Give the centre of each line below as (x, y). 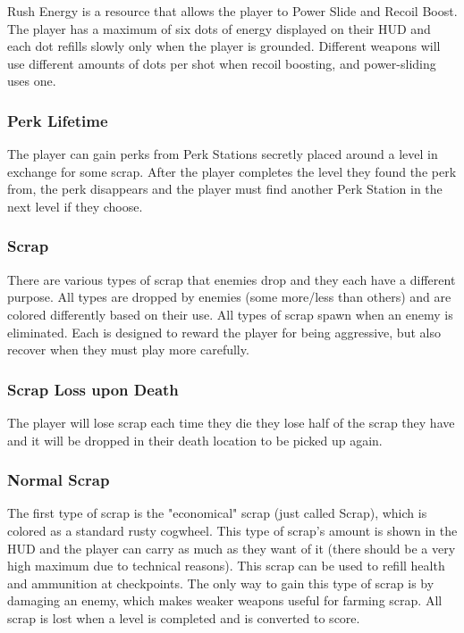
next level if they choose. (75, 206)
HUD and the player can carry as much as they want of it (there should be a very (232, 548)
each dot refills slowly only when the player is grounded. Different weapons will (224, 46)
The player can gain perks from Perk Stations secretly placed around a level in (223, 154)
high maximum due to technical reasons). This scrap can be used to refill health (226, 566)
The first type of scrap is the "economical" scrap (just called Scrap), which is (217, 513)
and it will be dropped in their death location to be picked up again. (195, 440)
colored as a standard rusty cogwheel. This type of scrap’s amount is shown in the (232, 530)
